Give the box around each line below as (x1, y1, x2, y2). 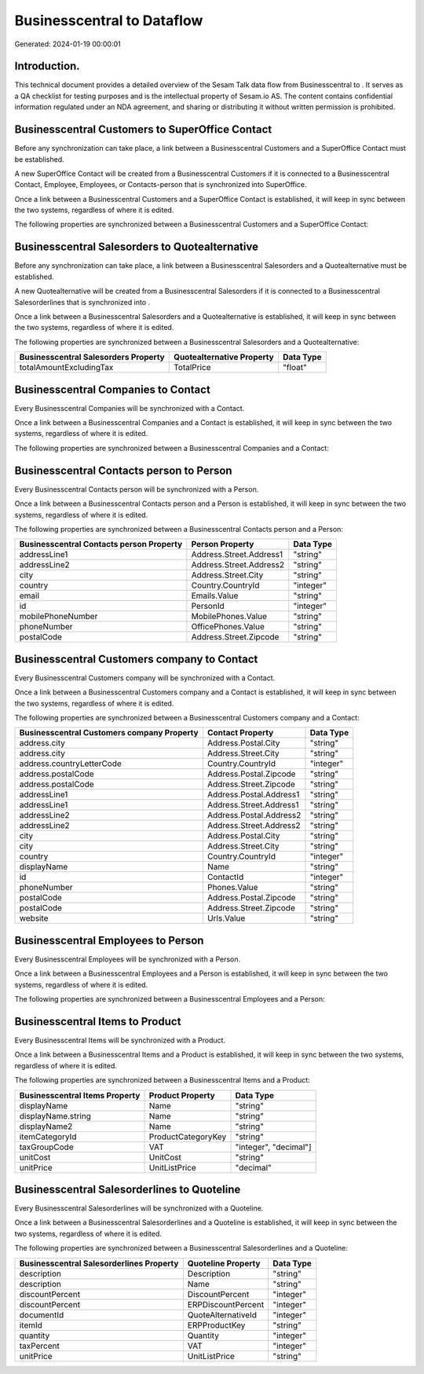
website (19, 913, 49, 924)
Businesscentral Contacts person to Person (14, 463, 232, 477)
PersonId (191, 601, 225, 612)
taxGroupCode (19, 1141, 74, 1152)
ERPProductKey (187, 1320, 246, 1331)
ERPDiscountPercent (187, 1299, 265, 1310)
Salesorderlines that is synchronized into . (14, 297, 151, 306)
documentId (19, 1309, 64, 1320)
